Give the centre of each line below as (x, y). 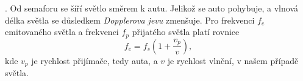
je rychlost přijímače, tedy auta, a (94, 60)
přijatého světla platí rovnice (186, 32)
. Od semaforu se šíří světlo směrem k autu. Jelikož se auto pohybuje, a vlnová (152, 8)
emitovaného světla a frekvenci (62, 32)
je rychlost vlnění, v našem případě (233, 60)
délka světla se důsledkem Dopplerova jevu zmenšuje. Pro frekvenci (130, 20)
